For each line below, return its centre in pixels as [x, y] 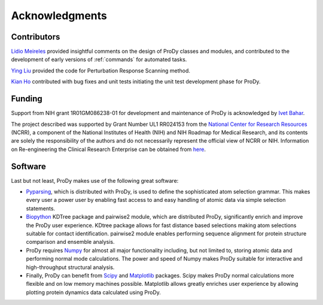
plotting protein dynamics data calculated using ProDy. [94, 292]
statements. [41, 208]
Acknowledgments [59, 16]
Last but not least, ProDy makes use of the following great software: [95, 180]
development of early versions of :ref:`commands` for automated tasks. [99, 59]
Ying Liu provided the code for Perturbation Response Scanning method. [101, 70]
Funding [27, 99]
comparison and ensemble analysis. [70, 242]
